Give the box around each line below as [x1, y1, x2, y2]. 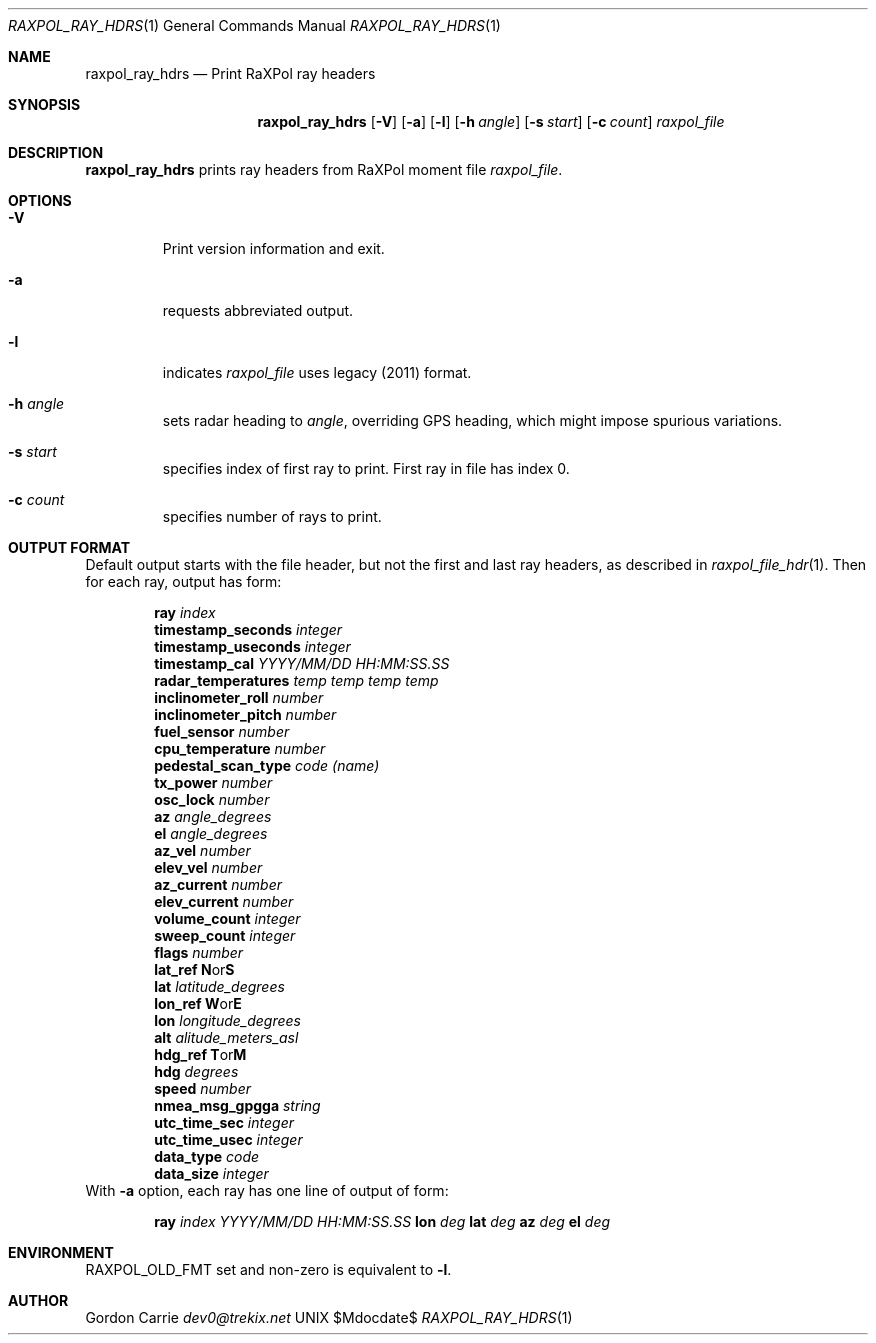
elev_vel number [154, 859, 263, 876]
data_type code [154, 1148, 260, 1165]
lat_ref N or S [154, 961, 235, 978]
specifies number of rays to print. [162, 508, 382, 525]
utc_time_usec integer [154, 1131, 303, 1148]
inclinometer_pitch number [154, 706, 337, 723]
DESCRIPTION [8, 144, 104, 161]
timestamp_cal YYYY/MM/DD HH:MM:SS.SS [154, 655, 450, 672]
